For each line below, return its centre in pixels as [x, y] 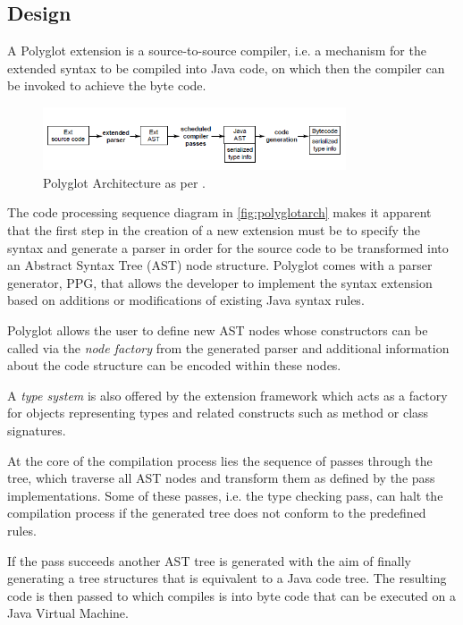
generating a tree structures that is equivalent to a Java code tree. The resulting [227, 578]
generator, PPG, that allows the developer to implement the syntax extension [220, 282]
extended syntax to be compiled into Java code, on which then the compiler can [226, 68]
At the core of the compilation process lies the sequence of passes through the [220, 460]
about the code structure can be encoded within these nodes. [174, 365]
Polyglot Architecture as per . [125, 182]
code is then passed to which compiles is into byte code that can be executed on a [231, 595]
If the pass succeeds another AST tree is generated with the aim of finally [209, 560]
